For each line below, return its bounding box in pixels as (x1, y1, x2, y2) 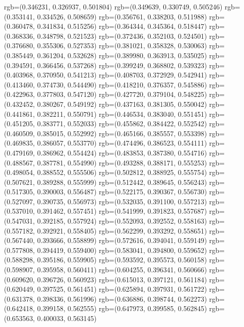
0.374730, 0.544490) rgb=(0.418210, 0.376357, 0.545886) (37, 79, 207, 89)
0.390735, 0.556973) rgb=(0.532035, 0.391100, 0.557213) (37, 196, 207, 206)
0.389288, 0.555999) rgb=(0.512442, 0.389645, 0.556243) (37, 176, 207, 187)
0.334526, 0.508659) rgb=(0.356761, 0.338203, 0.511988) (37, 11, 207, 21)
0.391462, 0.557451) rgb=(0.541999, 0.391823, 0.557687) (37, 206, 207, 216)
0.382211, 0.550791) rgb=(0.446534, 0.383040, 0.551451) (37, 108, 207, 119)
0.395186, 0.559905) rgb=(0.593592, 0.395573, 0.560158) (37, 254, 207, 265)
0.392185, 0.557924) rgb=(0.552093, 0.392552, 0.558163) (37, 216, 207, 226)
